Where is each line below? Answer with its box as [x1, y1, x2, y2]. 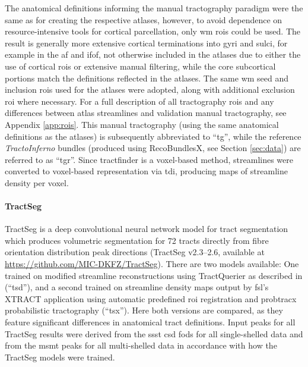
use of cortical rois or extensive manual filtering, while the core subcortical [5, 59, 276, 72]
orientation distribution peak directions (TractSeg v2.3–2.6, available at [5, 246, 265, 258]
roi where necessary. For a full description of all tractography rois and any [5, 95, 274, 107]
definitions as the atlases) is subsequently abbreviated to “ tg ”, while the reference [5, 130, 301, 142]
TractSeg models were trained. [5, 350, 115, 363]
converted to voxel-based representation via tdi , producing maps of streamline [5, 165, 288, 177]
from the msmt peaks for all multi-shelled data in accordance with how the [5, 339, 277, 352]
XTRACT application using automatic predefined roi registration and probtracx [5, 292, 297, 305]
